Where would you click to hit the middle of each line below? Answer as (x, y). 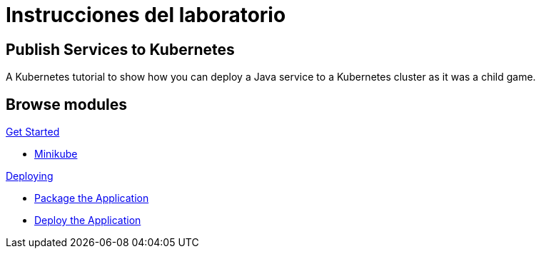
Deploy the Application (88, 220)
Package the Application (92, 198)
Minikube (56, 154)
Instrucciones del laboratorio (146, 15)
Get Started (33, 132)
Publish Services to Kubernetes (120, 49)
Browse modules (66, 104)
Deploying (30, 176)
